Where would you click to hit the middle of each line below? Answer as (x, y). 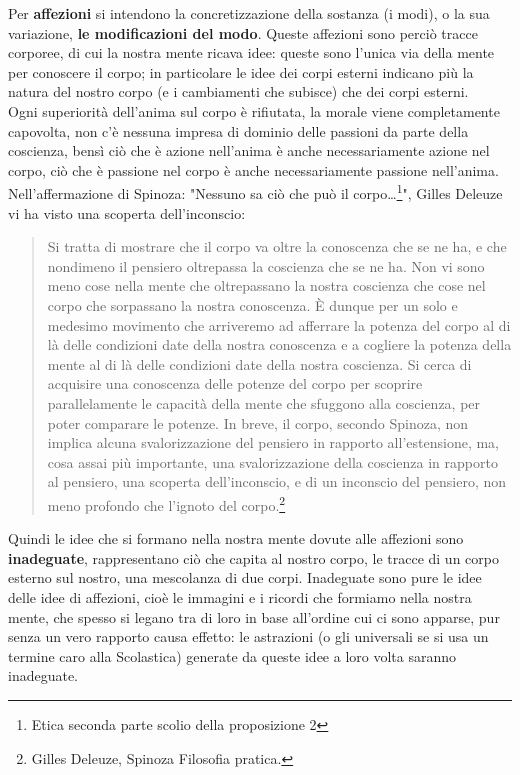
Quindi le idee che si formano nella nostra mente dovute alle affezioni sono (236, 538)
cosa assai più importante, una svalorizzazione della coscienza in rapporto (272, 461)
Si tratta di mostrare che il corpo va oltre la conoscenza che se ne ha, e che (277, 246)
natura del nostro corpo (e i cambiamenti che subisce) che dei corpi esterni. (238, 91)
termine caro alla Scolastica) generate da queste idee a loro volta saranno (232, 655)
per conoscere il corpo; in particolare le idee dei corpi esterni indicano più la (241, 71)
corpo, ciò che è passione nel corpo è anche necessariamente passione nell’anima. (253, 169)
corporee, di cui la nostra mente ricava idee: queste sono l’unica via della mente (251, 52)
